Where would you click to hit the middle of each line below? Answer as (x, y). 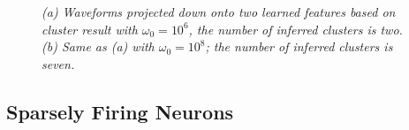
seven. (58, 63)
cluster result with (90, 29)
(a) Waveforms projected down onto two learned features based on (219, 11)
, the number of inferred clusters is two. (295, 29)
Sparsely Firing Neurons (120, 111)
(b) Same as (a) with (98, 46)
